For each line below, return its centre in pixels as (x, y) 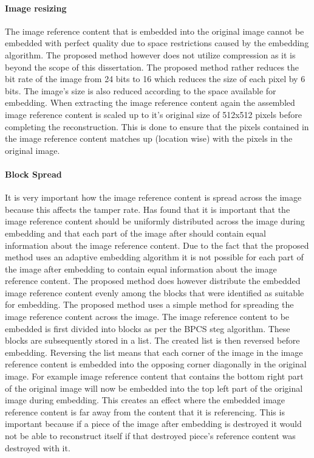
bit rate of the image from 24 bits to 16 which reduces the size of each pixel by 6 (155, 79)
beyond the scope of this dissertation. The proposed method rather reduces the (152, 67)
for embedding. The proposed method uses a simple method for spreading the (149, 304)
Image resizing (36, 8)
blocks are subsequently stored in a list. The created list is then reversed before (152, 340)
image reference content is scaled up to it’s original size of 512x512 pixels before (153, 114)
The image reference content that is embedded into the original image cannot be (155, 31)
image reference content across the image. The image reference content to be (147, 317)
